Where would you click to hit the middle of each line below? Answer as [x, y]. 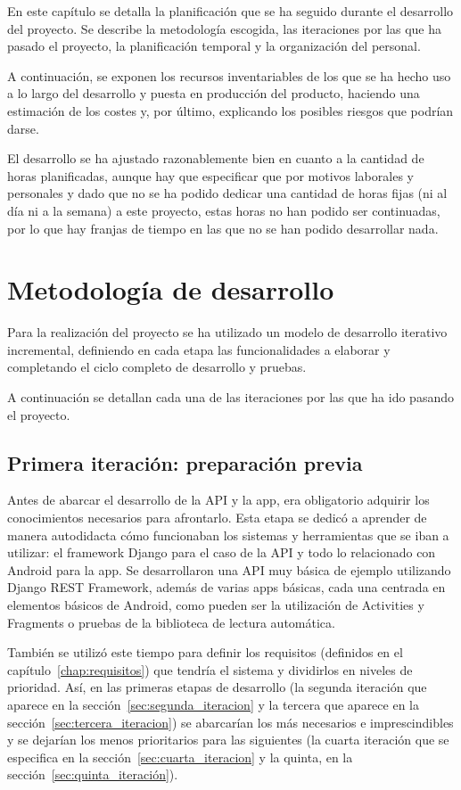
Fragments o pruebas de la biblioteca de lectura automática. [171, 622]
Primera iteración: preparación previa [185, 462]
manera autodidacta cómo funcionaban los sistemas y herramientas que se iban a [228, 535]
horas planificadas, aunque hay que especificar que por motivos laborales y [210, 175]
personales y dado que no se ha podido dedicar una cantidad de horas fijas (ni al [227, 193]
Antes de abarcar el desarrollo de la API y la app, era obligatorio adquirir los [218, 500]
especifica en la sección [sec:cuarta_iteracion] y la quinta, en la [180, 757]
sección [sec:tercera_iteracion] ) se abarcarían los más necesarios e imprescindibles [230, 722]
